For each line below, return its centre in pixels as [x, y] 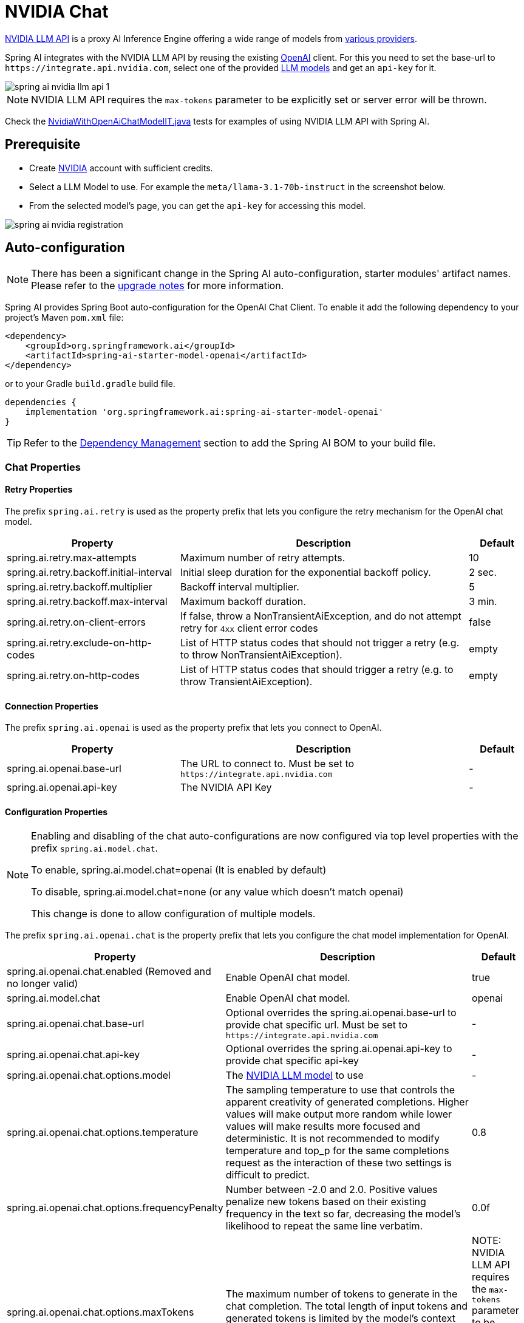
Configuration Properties [56, 812]
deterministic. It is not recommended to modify [332, 1139]
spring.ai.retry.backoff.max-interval [87, 602]
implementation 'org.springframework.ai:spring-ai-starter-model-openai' [204, 412]
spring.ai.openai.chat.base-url [76, 1023]
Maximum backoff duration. [243, 602]
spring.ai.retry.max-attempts [72, 558]
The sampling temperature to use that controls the [340, 1090]
